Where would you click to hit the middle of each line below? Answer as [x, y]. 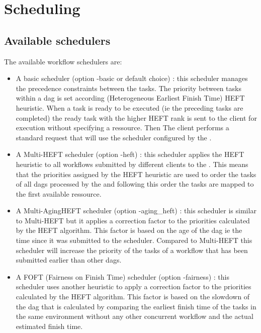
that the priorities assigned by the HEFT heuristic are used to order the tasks [136, 174]
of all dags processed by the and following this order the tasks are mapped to [135, 184]
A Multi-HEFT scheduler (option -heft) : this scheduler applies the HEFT [130, 154]
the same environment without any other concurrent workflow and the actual [135, 316]
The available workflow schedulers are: [63, 61]
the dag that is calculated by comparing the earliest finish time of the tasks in [136, 306]
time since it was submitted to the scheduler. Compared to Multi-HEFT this [134, 240]
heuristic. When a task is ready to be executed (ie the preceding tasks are [129, 107]
